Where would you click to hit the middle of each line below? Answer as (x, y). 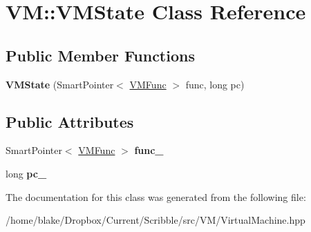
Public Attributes (70, 121)
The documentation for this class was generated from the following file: (156, 196)
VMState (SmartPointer (60, 84)
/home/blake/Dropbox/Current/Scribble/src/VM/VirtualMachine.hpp (155, 220)
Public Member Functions (100, 55)
